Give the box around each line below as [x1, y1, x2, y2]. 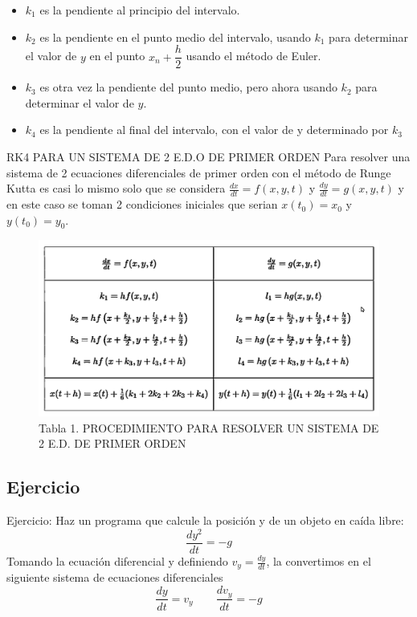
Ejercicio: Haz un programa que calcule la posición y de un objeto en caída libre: [6, 512, 404, 529]
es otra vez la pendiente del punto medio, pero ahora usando [39, 79, 337, 95]
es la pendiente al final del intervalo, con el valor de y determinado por [39, 121, 389, 138]
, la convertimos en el [266, 553, 371, 570]
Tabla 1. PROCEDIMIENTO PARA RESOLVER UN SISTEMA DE [39, 419, 379, 436]
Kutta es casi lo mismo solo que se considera [6, 180, 226, 197]
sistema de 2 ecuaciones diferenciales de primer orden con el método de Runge [6, 164, 391, 181]
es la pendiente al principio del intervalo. [39, 2, 240, 18]
